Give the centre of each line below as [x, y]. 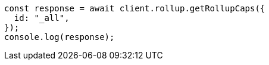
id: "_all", [42, 18]
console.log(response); [60, 37]
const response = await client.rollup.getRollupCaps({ [135, 8]
